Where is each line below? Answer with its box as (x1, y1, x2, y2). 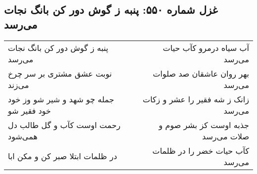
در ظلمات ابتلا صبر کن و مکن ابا (8, 150, 117, 162)
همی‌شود (8, 130, 38, 142)
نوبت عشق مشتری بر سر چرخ (8, 67, 112, 79)
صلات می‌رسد (202, 130, 249, 142)
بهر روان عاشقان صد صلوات (153, 67, 249, 79)
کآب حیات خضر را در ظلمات (152, 144, 249, 156)
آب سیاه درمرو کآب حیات (163, 42, 249, 53)
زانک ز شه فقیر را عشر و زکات (142, 93, 249, 105)
